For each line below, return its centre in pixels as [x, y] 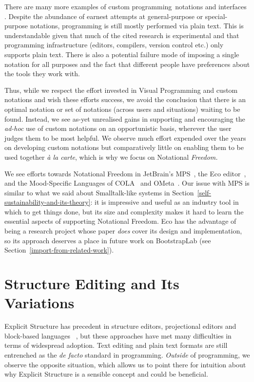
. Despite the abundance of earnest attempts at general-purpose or [104, 16]
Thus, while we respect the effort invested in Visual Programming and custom [121, 90]
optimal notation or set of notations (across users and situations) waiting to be [122, 109]
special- [216, 16]
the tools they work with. [42, 74]
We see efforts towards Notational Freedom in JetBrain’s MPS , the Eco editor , [125, 173]
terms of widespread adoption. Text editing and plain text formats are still [116, 345]
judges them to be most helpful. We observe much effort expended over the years [125, 138]
